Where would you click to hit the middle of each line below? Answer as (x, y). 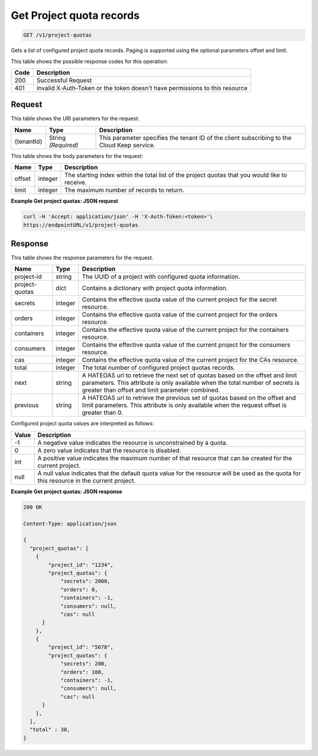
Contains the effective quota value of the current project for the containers (185, 330)
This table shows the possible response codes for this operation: (90, 61)
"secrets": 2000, (85, 581)
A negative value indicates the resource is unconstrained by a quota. (132, 443)
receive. (76, 183)
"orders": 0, (79, 590)
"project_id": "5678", (81, 647)
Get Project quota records (75, 15)
